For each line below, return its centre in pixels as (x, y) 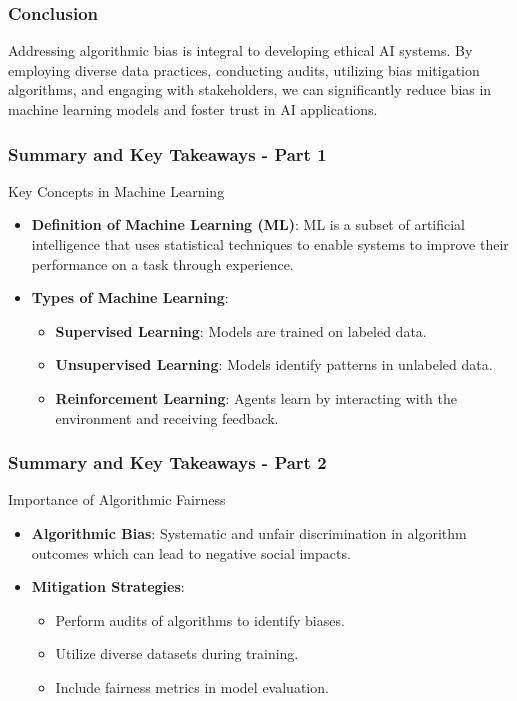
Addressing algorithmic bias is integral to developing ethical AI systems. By (240, 50)
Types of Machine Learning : (130, 297)
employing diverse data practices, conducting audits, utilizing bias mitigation (244, 69)
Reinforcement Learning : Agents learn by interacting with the (256, 397)
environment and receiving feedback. (167, 417)
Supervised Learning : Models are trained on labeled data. (241, 330)
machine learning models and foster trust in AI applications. (193, 109)
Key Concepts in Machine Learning (116, 190)
